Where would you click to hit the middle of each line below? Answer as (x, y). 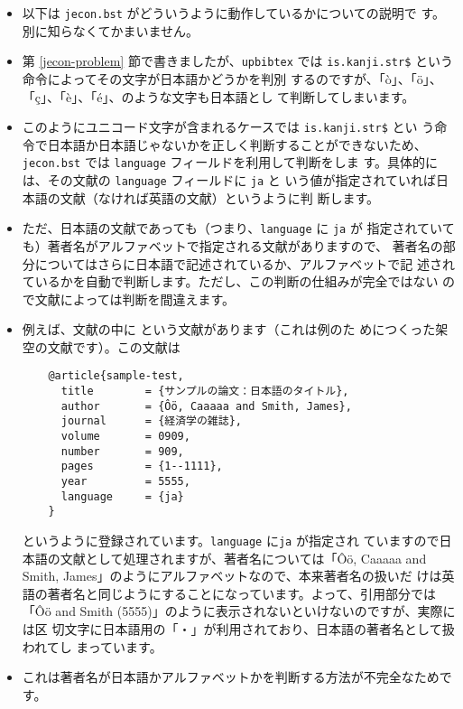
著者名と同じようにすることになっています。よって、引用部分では (242, 593)
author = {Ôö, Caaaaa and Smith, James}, (206, 406)
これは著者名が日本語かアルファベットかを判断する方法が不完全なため (231, 677)
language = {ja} (122, 496)
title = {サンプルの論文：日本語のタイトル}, (205, 392)
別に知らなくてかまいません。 (110, 30)
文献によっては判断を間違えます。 (134, 299)
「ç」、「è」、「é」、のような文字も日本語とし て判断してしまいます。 (218, 96)
